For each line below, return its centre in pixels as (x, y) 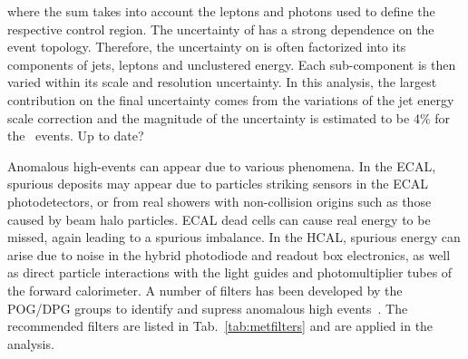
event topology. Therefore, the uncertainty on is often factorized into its (207, 47)
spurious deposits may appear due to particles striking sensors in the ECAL (218, 184)
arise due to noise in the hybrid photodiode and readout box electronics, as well (229, 254)
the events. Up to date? (76, 136)
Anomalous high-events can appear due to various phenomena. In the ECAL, (222, 165)
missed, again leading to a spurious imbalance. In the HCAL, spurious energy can (234, 237)
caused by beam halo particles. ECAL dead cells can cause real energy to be (219, 219)
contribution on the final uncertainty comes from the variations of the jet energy (231, 99)
